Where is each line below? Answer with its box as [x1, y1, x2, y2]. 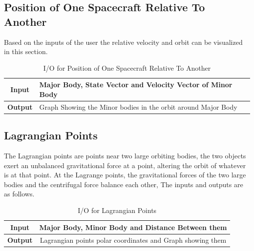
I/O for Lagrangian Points [78, 205, 157, 215]
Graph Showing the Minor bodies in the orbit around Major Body [39, 101, 237, 112]
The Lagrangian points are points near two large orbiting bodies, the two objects [4, 151, 246, 161]
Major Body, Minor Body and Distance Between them [39, 222, 227, 232]
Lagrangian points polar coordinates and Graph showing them [40, 234, 227, 245]
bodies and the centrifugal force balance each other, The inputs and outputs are [4, 179, 243, 189]
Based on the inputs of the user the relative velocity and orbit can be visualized [4, 37, 243, 47]
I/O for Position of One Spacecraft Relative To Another [43, 62, 211, 73]
